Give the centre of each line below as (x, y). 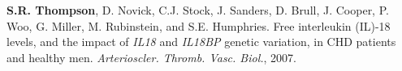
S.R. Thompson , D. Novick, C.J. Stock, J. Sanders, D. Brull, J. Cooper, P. (198, 10)
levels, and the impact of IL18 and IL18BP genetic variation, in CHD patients (201, 42)
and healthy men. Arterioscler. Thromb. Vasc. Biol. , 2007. (152, 57)
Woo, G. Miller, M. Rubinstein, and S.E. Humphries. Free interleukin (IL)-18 (199, 25)
